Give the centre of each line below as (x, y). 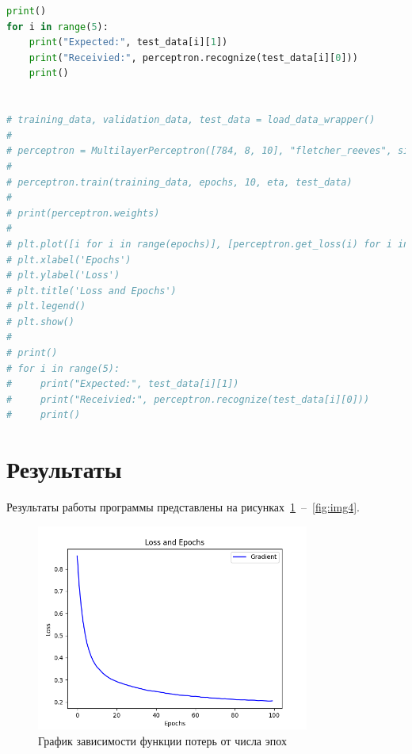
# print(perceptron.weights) (83, 213)
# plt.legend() (46, 306)
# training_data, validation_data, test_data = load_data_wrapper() (191, 120)
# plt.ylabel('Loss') (63, 276)
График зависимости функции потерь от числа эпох (162, 741)
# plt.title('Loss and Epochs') (92, 291)
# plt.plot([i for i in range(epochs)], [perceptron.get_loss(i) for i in (208, 244)
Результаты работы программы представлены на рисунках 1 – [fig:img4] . (183, 507)
